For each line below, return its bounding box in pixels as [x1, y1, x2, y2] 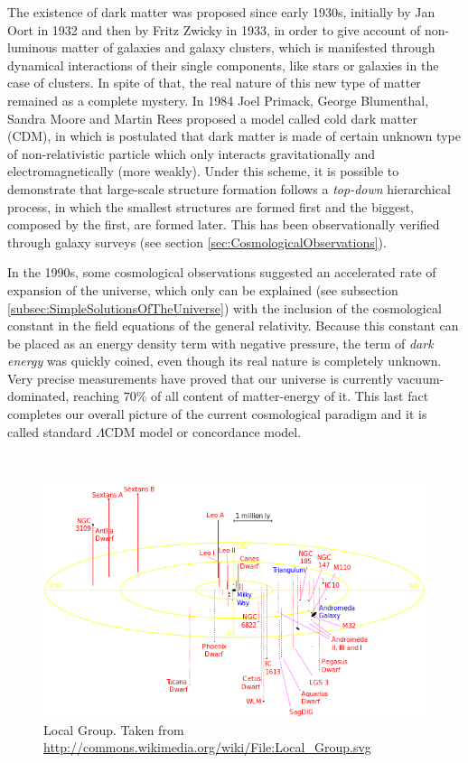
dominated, [7, 386, 70, 405]
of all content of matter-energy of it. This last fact [151, 386, 429, 405]
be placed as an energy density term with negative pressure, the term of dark [7, 333, 434, 352]
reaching [73, 386, 120, 405]
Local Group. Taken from [43, 720, 184, 739]
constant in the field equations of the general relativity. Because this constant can [7, 316, 459, 335]
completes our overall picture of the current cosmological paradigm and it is [7, 405, 427, 423]
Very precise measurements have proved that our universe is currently [7, 368, 393, 387]
